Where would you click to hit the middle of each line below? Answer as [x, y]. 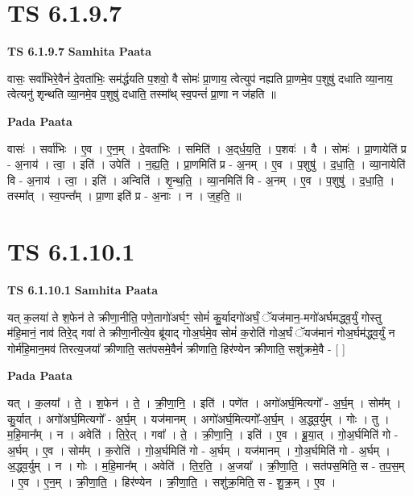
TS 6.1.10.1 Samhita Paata [83, 290]
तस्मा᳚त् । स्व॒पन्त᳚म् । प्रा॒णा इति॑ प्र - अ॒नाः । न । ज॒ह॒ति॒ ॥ [124, 196]
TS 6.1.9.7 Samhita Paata [80, 51]
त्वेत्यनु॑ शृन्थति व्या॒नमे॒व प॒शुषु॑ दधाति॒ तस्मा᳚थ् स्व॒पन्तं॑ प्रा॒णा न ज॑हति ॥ [142, 94]
